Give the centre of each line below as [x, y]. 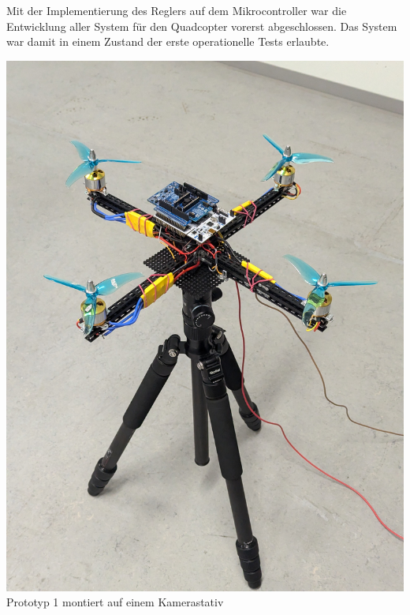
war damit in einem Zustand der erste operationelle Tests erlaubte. [168, 41]
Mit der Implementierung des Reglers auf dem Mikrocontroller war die [177, 10]
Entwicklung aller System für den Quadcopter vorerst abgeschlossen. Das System [202, 26]
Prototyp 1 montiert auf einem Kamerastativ [115, 602]
